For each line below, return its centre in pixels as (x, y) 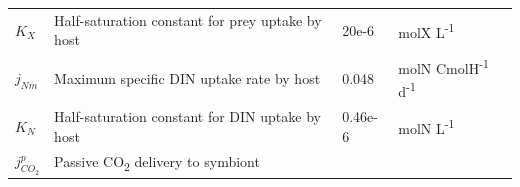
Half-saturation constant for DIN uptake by (187, 115)
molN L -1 (426, 126)
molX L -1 (426, 30)
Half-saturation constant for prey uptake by (188, 19)
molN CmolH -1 (443, 66)
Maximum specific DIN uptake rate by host (187, 77)
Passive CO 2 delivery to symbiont (157, 162)
